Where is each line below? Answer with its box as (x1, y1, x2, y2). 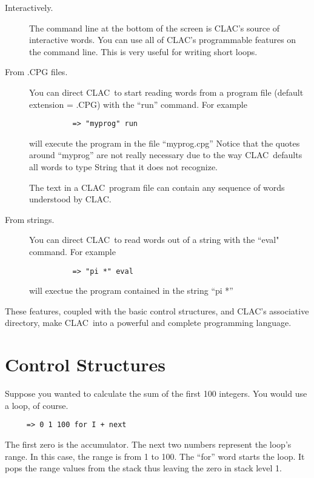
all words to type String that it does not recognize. (29, 161, 218, 173)
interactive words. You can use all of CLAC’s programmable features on (29, 33, 296, 46)
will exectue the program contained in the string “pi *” (29, 284, 233, 297)
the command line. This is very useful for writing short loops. (29, 45, 258, 58)
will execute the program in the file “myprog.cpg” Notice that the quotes (29, 136, 300, 149)
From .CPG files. (5, 65, 68, 78)
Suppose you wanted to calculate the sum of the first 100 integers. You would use (5, 387, 307, 400)
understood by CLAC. (29, 193, 112, 205)
